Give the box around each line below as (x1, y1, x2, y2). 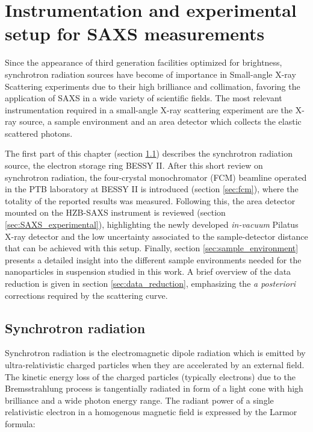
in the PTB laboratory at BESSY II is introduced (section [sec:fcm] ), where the (5, 183, 299, 195)
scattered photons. (5, 127, 73, 139)
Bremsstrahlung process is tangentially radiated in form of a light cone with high (5, 382, 303, 395)
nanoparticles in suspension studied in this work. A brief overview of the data (5, 265, 291, 278)
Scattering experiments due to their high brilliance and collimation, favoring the (5, 80, 300, 92)
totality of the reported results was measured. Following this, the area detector (5, 194, 296, 207)
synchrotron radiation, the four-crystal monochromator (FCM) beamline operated (5, 171, 307, 183)
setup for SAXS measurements (5, 21, 265, 46)
